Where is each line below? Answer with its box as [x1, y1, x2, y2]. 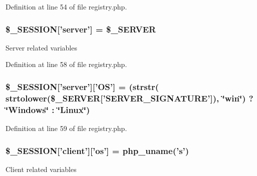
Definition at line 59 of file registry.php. [6, 123, 127, 133]
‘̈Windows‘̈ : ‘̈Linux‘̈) [6, 103, 90, 115]
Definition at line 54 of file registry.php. [6, 1, 127, 11]
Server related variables [6, 42, 77, 52]
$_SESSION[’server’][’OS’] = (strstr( [6, 80, 159, 92]
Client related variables [6, 163, 77, 174]
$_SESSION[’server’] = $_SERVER [6, 22, 156, 35]
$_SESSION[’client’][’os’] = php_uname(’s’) [6, 144, 189, 156]
